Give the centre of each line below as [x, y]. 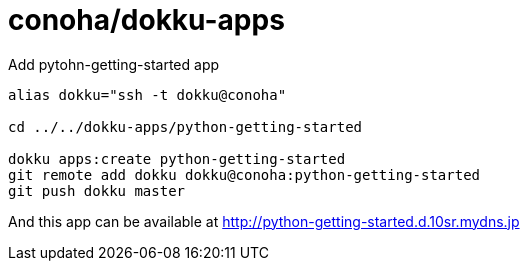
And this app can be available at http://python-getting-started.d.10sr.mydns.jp [264, 221]
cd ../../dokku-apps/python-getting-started [185, 126]
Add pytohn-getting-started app [114, 64]
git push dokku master [97, 190]
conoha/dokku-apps [146, 20]
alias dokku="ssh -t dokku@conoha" [147, 94]
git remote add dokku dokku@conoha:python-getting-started [244, 174]
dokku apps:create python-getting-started [177, 158]
